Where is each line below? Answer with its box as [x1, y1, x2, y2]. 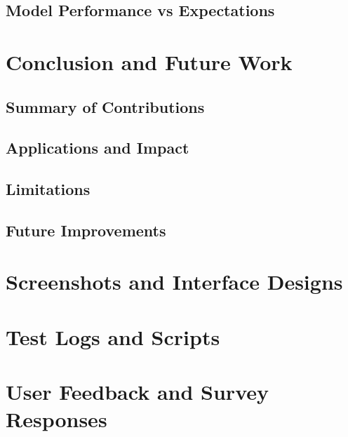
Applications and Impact [6, 137, 189, 159]
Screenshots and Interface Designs [6, 267, 343, 296]
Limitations [6, 178, 91, 200]
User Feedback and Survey [6, 377, 269, 406]
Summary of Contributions [6, 95, 205, 117]
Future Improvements [6, 219, 166, 241]
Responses [6, 405, 107, 433]
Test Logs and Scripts [6, 322, 220, 351]
